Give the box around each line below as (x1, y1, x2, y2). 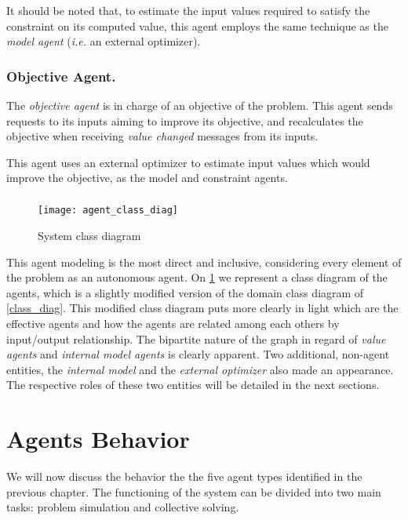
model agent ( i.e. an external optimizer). (6, 33, 201, 49)
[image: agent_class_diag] (38, 205, 178, 216)
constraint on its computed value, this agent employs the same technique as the (6, 17, 388, 34)
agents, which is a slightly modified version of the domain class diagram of (6, 284, 364, 300)
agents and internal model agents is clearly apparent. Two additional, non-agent (6, 346, 390, 362)
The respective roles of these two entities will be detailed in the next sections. (6, 376, 380, 393)
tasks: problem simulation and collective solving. (6, 499, 239, 515)
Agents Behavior (6, 423, 190, 455)
